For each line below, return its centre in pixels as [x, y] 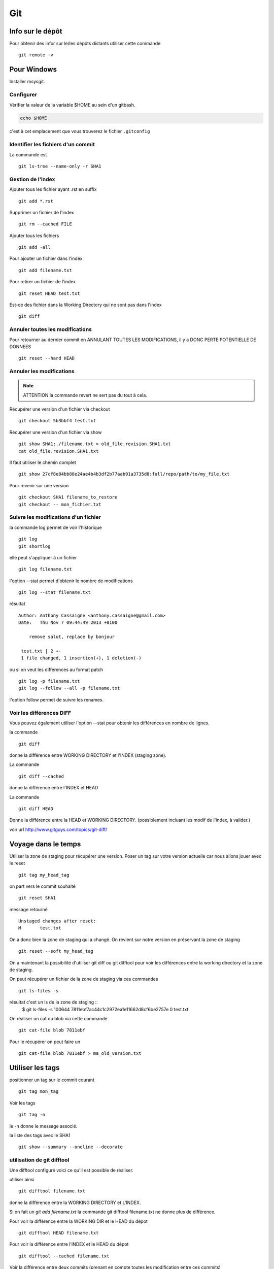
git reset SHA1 [37, 898]
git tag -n [32, 1115]
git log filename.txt [45, 569]
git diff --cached [41, 776]
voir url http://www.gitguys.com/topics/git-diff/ [58, 829]
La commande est [28, 154]
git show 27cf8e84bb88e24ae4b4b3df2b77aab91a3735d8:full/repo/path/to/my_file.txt [124, 474]
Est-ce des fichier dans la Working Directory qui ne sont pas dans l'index [85, 305]
